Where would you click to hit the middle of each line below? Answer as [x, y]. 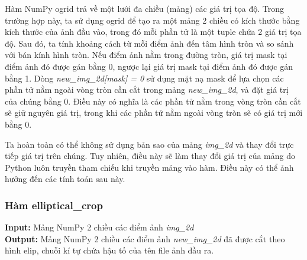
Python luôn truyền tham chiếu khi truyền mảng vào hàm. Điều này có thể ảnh [149, 167]
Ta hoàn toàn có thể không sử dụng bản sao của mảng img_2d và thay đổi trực [149, 144]
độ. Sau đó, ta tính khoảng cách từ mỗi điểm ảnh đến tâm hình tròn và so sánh [149, 43]
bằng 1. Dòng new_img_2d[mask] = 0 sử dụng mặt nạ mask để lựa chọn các [144, 78]
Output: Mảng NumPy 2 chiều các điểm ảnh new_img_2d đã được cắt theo [145, 238]
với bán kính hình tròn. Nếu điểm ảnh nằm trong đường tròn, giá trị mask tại [146, 55]
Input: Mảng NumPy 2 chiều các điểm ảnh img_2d [99, 227]
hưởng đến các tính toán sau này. [65, 179]
